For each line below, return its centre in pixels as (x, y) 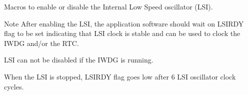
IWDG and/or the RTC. (41, 43)
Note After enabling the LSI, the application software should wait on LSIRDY (124, 23)
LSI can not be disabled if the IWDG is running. (79, 60)
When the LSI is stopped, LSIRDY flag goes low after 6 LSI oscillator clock (120, 76)
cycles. (14, 86)
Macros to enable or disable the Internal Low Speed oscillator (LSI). (108, 6)
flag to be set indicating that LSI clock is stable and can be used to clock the (122, 33)
